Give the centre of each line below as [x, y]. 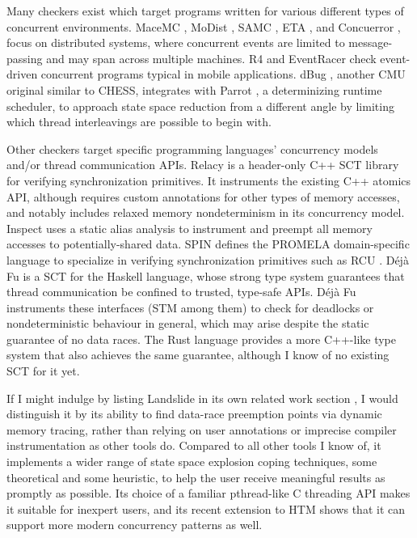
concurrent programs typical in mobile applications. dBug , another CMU [223, 74]
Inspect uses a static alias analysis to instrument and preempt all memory [190, 228]
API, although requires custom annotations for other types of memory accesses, [203, 196]
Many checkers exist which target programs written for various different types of [205, 11]
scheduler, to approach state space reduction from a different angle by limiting [200, 106]
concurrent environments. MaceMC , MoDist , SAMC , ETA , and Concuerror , [204, 26]
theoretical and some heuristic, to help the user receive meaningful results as [196, 477]
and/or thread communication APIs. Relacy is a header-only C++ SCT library [203, 165]
